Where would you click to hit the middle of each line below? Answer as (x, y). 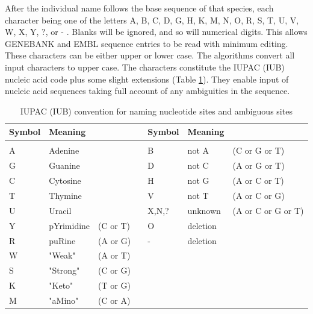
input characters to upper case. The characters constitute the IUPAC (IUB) (145, 67)
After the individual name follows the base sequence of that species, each (139, 8)
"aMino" (64, 300)
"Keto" (61, 285)
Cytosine (65, 181)
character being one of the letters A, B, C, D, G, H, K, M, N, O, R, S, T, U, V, (152, 20)
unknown (204, 210)
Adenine (64, 150)
